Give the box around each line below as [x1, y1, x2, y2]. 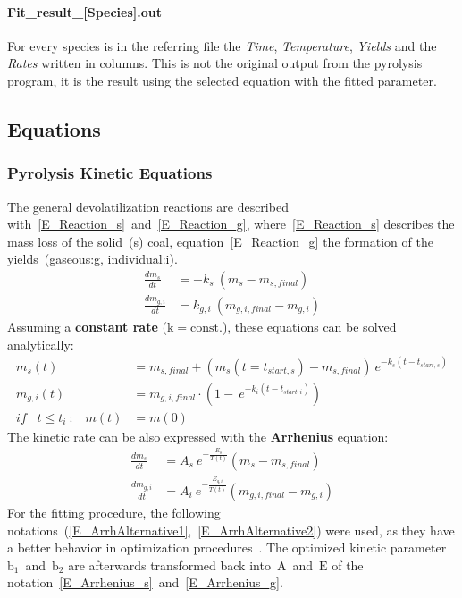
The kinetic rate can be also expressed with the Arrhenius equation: [7, 426, 389, 445]
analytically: [7, 334, 74, 353]
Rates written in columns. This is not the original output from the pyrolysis [7, 54, 423, 72]
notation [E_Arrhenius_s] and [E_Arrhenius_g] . [7, 573, 283, 592]
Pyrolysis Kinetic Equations [7, 162, 213, 184]
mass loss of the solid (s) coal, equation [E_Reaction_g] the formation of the [7, 232, 433, 250]
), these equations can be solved [222, 316, 397, 335]
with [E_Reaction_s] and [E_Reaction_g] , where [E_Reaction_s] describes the [7, 215, 455, 233]
